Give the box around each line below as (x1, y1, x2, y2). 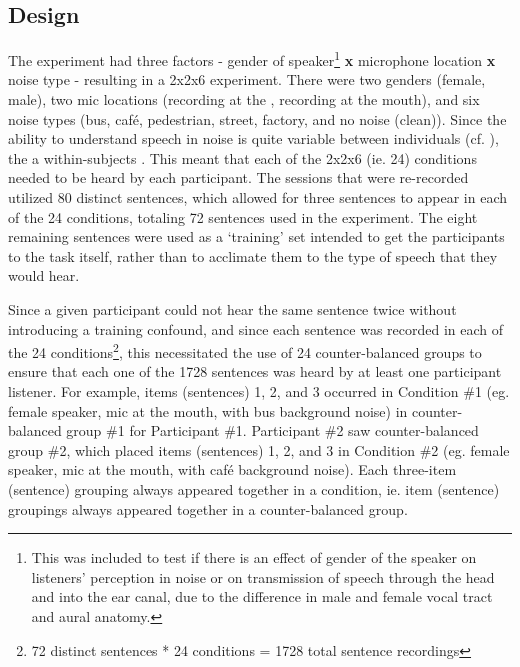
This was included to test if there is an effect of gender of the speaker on (31, 547, 477, 568)
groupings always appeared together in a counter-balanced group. (8, 498, 408, 519)
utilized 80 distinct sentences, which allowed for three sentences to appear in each (8, 187, 507, 208)
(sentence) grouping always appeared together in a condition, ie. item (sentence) (8, 478, 500, 499)
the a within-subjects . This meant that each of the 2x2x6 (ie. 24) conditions (8, 147, 477, 168)
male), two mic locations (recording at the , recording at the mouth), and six (8, 89, 480, 110)
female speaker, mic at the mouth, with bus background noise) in (8, 400, 408, 421)
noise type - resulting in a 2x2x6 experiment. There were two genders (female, (8, 69, 486, 90)
